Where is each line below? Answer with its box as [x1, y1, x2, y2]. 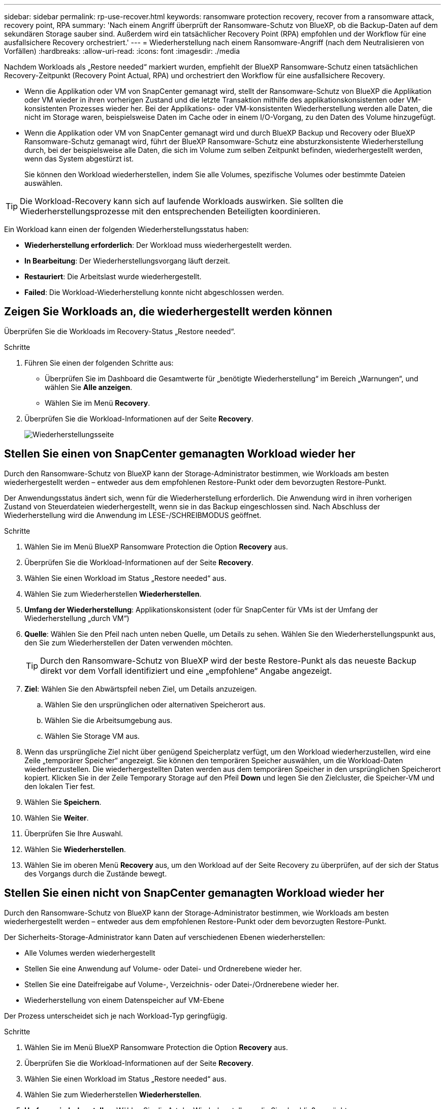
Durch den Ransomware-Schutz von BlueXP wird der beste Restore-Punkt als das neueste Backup [40, 655, 417, 666]
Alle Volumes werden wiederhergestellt [24, 948, 155, 957]
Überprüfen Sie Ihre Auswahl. [24, 829, 123, 838]
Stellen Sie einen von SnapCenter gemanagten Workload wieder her [4, 447, 356, 461]
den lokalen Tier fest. [24, 781, 95, 791]
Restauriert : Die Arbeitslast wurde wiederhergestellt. [24, 272, 202, 281]
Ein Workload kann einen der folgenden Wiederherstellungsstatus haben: [4, 225, 249, 234]
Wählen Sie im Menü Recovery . [45, 398, 150, 407]
